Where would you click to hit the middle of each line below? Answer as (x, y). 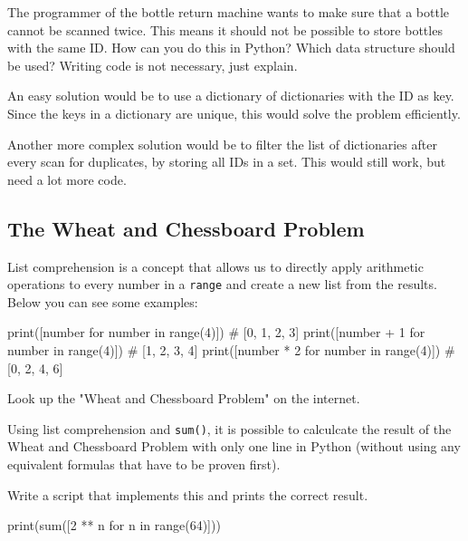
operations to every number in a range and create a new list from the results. (222, 284)
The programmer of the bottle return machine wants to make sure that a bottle (229, 12)
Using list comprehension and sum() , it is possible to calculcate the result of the (229, 428)
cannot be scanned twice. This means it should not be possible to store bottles (225, 29)
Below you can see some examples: (103, 301)
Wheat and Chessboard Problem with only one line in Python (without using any (234, 446)
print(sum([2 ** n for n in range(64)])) (114, 525)
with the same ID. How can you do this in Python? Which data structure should (231, 48)
